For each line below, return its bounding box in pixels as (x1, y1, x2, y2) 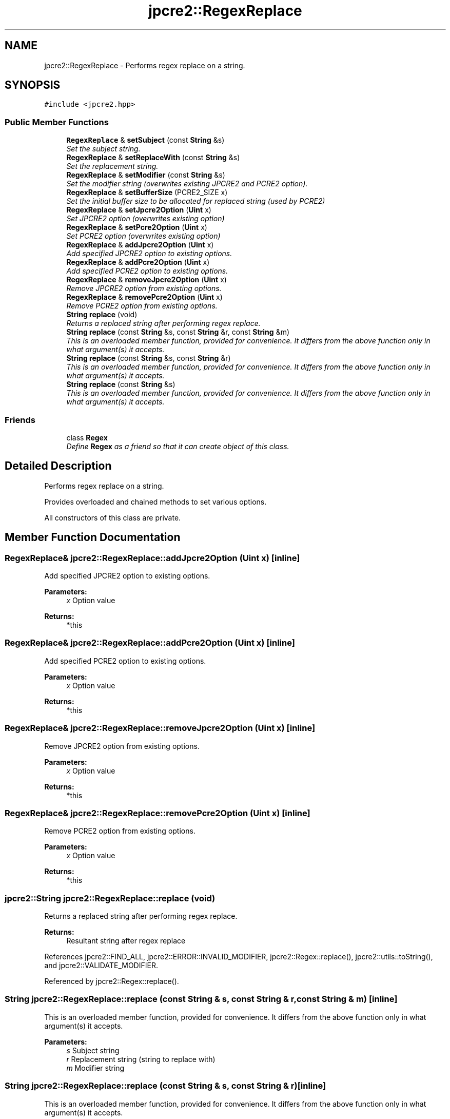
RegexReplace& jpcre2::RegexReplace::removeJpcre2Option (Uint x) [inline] (5, 723, 316, 734)
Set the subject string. (66, 144, 141, 153)
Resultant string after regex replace (66, 936, 186, 945)
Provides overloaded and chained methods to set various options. (44, 497, 267, 506)
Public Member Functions (5, 117, 109, 127)
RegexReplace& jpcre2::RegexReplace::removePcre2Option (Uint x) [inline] (5, 807, 310, 818)
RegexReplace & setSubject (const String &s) (66, 136, 225, 145)
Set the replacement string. (66, 162, 159, 171)
